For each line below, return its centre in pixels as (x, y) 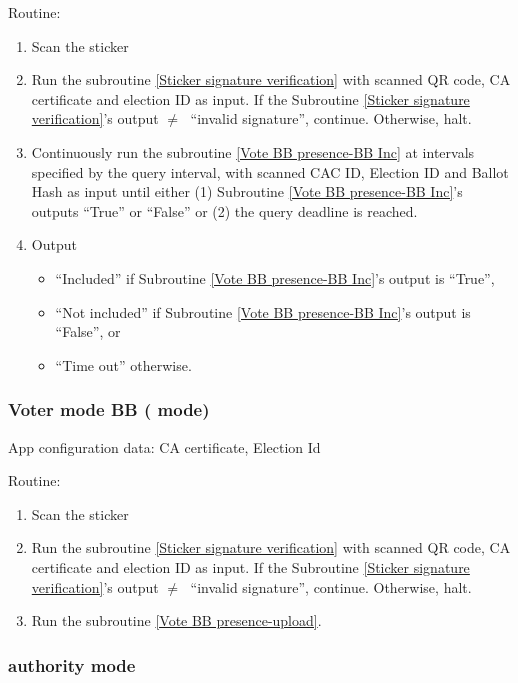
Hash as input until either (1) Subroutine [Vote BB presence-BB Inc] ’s (247, 191)
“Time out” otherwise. (123, 364)
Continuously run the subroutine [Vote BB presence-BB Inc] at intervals (253, 151)
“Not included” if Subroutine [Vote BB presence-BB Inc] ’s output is (263, 311)
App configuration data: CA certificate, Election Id (164, 446)
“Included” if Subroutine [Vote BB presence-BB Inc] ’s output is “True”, (275, 277)
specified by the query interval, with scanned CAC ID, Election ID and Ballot (270, 171)
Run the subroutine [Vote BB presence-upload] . (176, 620)
